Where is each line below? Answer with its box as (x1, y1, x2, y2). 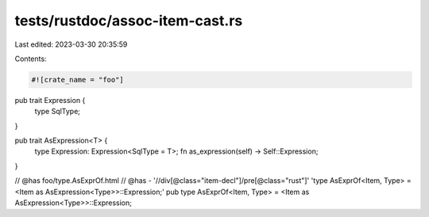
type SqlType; (34, 107, 81, 116)
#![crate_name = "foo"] (31, 75, 125, 84)
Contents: (14, 54, 47, 63)
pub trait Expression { (14, 95, 86, 105)
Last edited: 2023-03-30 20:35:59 (14, 40, 128, 49)
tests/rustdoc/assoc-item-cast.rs (14, 12, 243, 29)
